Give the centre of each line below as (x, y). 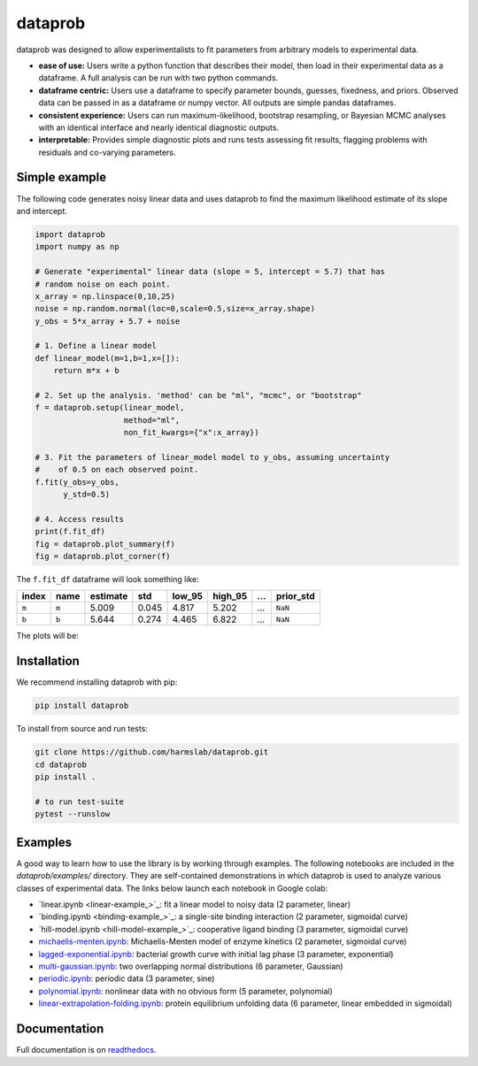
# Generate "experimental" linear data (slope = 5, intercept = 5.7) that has (210, 272)
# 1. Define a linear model (96, 346)
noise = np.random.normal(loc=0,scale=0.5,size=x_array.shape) (175, 309)
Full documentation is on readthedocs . (86, 1050)
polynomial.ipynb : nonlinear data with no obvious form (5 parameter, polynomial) (185, 991)
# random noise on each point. (103, 284)
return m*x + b (86, 371)
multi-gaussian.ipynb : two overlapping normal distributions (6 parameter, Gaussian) (191, 966)
